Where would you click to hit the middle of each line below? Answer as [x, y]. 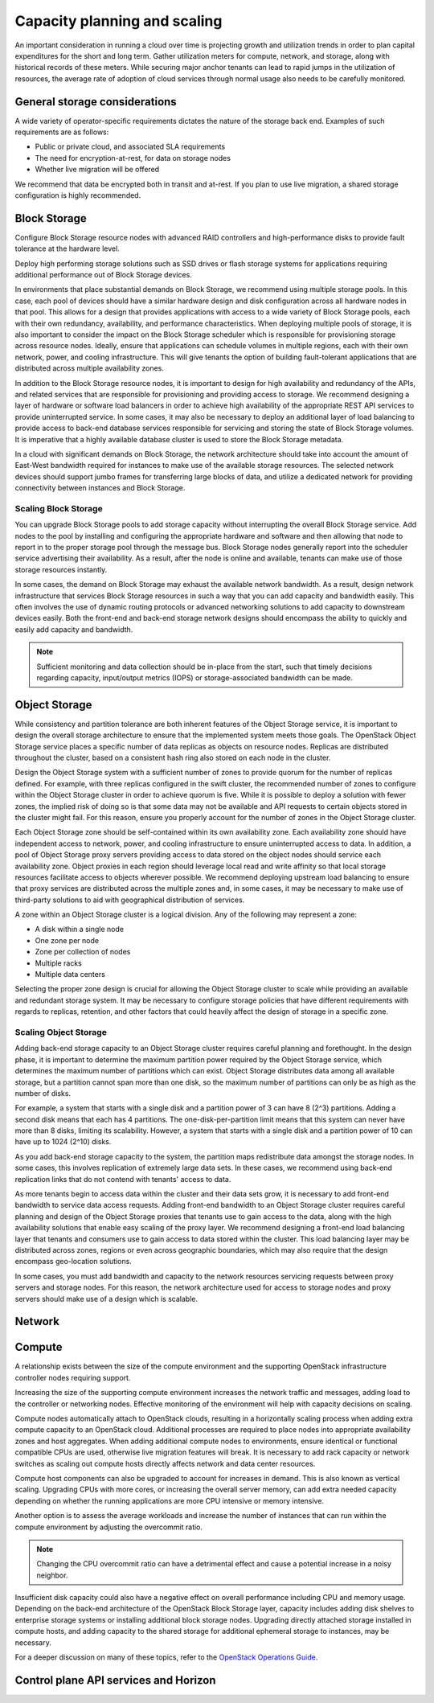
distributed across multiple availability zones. [90, 368]
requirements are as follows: [62, 132]
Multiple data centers [70, 975]
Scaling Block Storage [59, 508]
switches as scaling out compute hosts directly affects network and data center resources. [165, 1463]
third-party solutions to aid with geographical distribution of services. [130, 900]
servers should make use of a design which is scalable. [106, 1299]
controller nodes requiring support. [73, 1377]
